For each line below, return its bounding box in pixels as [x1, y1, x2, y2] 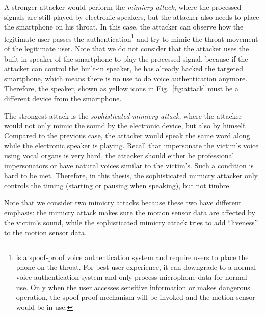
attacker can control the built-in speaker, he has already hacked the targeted [4, 63, 243, 74]
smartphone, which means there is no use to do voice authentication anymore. [4, 73, 248, 83]
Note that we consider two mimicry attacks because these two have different [4, 197, 242, 208]
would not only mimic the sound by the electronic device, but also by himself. [4, 120, 247, 131]
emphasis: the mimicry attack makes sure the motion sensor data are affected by [4, 207, 255, 217]
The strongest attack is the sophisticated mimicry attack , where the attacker [4, 110, 242, 121]
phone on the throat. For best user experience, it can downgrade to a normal [16, 262, 256, 272]
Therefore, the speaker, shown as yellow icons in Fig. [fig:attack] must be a [4, 83, 238, 94]
